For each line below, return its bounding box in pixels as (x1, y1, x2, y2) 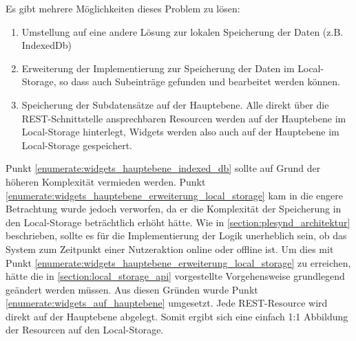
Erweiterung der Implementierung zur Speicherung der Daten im (21, 60, 295, 75)
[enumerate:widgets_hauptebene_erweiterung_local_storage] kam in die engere (6, 188, 343, 202)
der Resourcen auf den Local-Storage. (6, 322, 164, 337)
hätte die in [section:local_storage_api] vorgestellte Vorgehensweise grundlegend (6, 269, 345, 283)
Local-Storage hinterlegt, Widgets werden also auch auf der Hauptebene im (21, 124, 339, 139)
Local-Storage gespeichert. (21, 137, 132, 152)
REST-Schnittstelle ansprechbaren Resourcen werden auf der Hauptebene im (21, 111, 346, 125)
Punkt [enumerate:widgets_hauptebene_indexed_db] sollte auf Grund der (6, 161, 321, 175)
